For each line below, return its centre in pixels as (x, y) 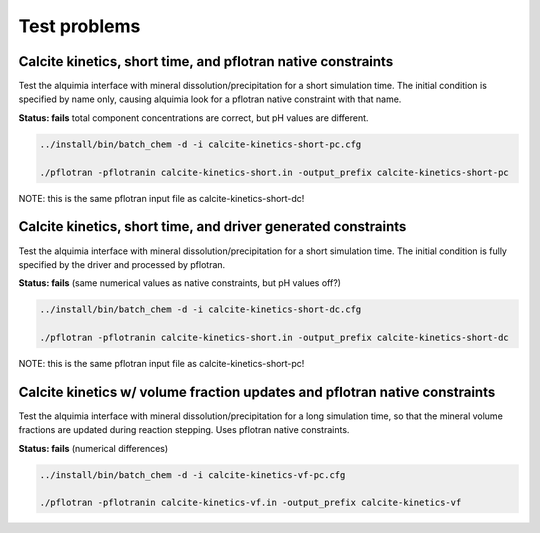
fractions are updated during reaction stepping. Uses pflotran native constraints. (184, 430)
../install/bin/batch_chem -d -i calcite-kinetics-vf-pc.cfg (192, 474)
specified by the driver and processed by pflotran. (122, 264)
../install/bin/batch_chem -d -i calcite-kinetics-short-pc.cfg (200, 144)
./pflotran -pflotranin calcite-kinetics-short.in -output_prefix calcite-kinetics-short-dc (274, 338)
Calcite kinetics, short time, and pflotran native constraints (206, 61)
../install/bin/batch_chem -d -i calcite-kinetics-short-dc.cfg (200, 309)
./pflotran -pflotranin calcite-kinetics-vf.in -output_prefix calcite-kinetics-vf (250, 503)
